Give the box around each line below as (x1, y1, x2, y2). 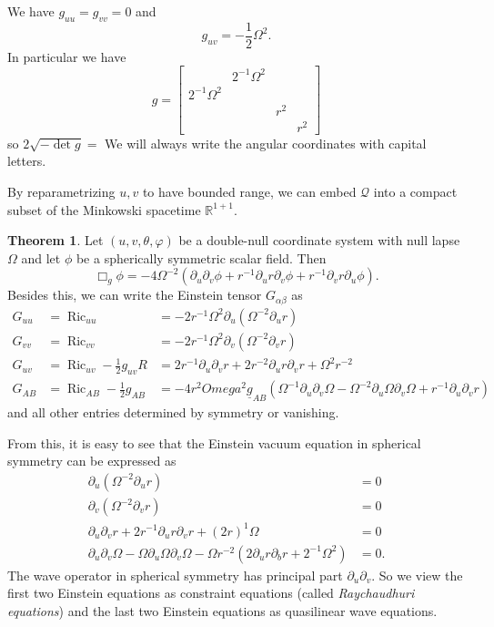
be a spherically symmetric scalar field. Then (76, 248, 327, 267)
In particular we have (7, 46, 126, 66)
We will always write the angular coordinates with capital (105, 133, 427, 152)
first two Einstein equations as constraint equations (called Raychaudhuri (7, 583, 415, 602)
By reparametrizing (7, 181, 116, 200)
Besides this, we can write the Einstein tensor (7, 285, 262, 304)
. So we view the (371, 565, 463, 584)
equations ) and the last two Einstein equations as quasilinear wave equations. (7, 601, 438, 620)
